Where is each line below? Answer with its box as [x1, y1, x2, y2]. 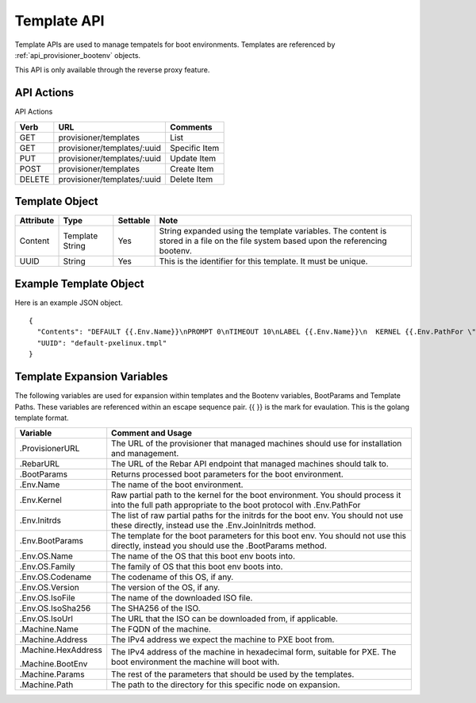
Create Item [170, 163, 214, 174]
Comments [170, 122, 213, 133]
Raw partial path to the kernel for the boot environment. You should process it [111, 489, 401, 500]
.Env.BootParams [19, 535, 83, 547]
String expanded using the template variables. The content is [159, 226, 387, 237]
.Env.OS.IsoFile [19, 593, 75, 604]
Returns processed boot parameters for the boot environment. [111, 469, 344, 480]
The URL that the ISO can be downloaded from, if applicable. [111, 613, 339, 624]
